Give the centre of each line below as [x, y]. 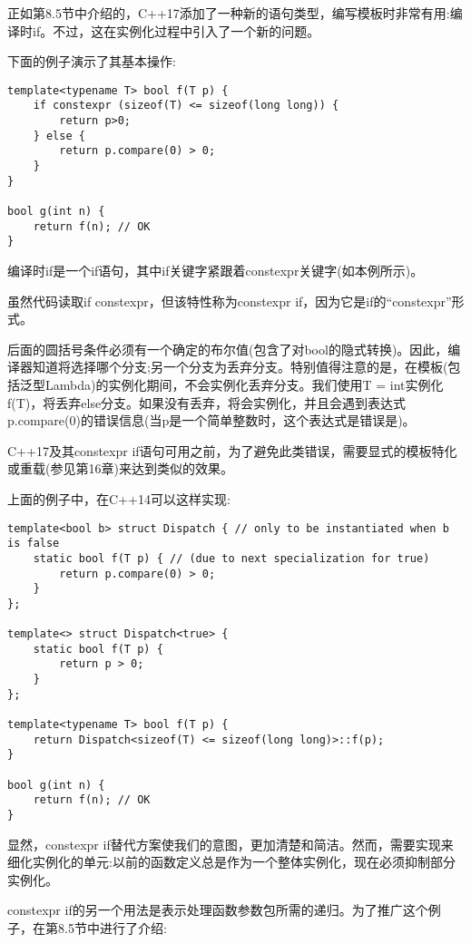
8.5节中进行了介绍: [112, 928]
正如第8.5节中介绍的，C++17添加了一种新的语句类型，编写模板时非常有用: [229, 13]
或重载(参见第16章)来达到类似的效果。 [120, 468]
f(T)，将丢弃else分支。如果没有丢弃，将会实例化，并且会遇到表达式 [207, 402]
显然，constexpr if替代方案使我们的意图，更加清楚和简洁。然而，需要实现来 [231, 844]
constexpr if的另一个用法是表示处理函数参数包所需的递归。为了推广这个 [218, 910]
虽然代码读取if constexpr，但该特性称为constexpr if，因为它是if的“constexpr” [230, 301]
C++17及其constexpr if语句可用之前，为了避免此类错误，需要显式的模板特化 [232, 450]
